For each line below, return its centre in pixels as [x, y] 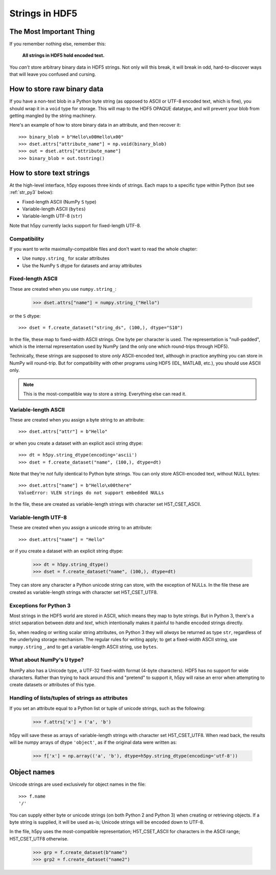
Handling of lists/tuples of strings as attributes [68, 698]
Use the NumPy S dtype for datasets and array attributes [82, 265]
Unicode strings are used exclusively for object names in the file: [78, 784]
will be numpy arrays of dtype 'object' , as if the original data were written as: [93, 742]
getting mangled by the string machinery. [53, 115]
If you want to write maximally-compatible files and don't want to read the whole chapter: [103, 249]
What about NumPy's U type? [47, 660]
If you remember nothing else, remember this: [58, 44]
